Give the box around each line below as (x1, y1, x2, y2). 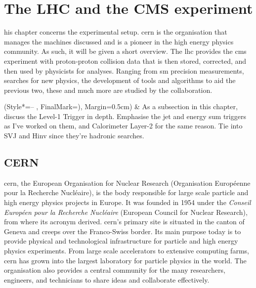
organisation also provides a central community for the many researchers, (4, 265, 225, 275)
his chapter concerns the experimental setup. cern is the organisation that (4, 27, 227, 37)
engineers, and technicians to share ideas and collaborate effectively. (4, 274, 210, 285)
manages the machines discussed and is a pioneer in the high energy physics (4, 36, 234, 46)
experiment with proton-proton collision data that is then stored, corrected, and (4, 55, 247, 66)
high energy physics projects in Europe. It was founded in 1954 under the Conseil (4, 197, 251, 207)
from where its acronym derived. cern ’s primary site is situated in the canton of (4, 216, 245, 227)
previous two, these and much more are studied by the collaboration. (4, 84, 213, 95)
